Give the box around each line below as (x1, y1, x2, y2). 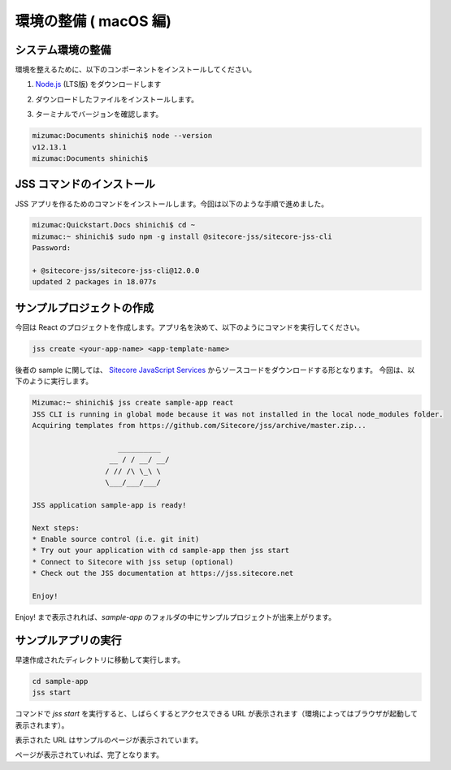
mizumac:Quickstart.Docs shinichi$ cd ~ (32, 220, 195, 230)
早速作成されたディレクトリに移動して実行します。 (15, 655, 185, 664)
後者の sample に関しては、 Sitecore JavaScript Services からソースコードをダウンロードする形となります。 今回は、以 (15, 365, 415, 374)
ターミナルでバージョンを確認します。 (35, 110, 163, 119)
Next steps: (32, 523, 80, 532)
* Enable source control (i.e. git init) (32, 534, 200, 543)
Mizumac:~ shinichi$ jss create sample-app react (32, 398, 234, 408)
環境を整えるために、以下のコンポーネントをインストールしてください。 (15, 65, 257, 75)
